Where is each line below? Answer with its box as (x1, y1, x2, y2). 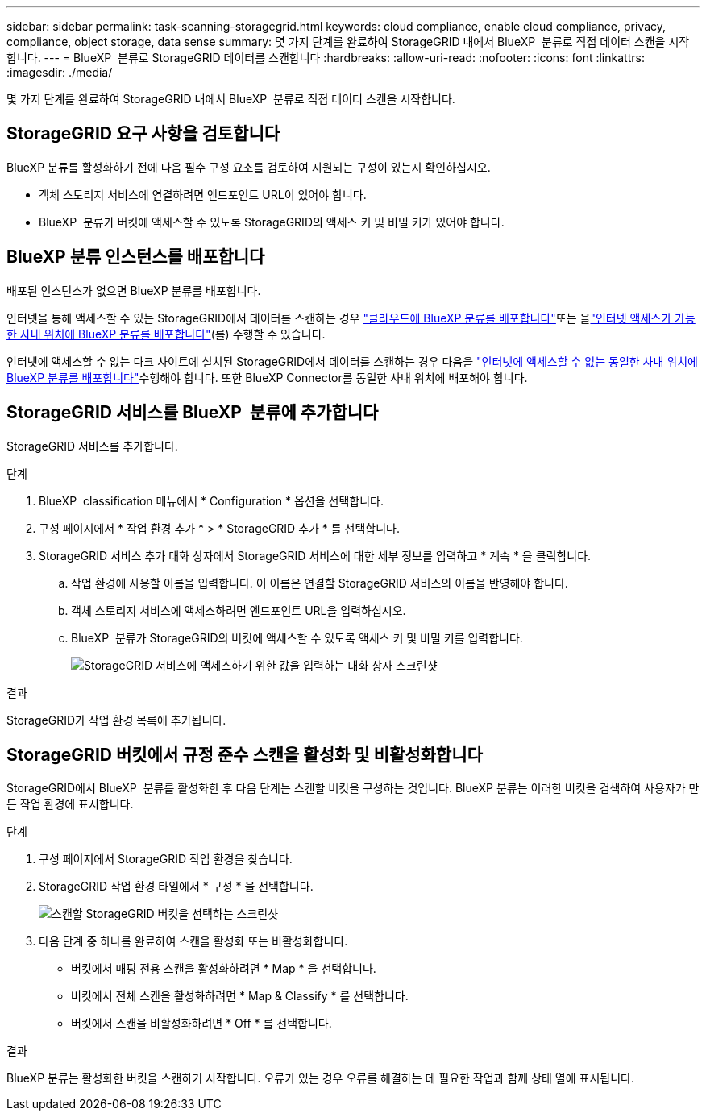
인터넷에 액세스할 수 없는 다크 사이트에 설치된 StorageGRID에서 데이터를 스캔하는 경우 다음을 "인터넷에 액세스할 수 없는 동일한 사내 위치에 (6, 354, 698, 368)
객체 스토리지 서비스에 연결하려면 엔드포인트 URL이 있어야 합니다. (39, 187, 367, 201)
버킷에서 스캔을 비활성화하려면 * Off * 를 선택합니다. (71, 1016, 332, 1031)
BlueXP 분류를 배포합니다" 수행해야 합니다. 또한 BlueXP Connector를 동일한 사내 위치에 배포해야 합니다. (6, 370, 528, 384)
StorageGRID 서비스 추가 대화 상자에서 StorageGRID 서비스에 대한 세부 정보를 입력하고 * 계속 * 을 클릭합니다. (39, 548, 592, 563)
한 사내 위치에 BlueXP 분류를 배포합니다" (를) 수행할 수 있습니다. (6, 326, 326, 341)
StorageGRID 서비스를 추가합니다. (6, 438, 178, 453)
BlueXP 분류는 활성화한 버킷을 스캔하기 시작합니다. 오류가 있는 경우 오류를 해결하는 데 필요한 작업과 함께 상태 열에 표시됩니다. (6, 1071, 634, 1086)
